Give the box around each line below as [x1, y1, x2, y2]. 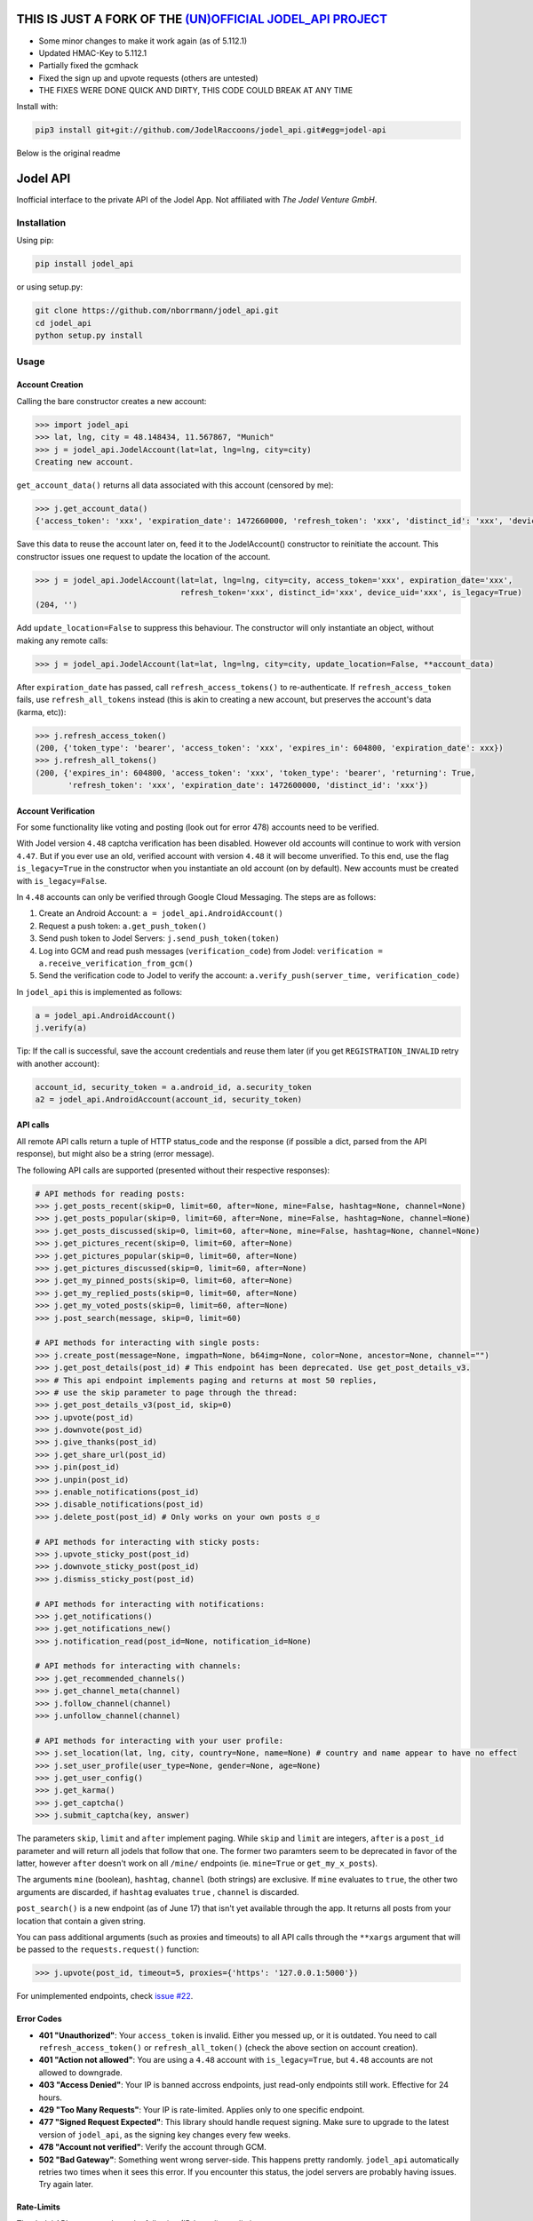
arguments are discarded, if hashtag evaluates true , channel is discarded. [16, 1886, 299, 1897]
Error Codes [16, 2013, 62, 2025]
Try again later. [38, 2179, 93, 2190]
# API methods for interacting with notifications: [35, 1599, 266, 1609]
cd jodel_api [35, 318, 92, 328]
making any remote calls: [16, 635, 108, 646]
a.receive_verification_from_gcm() [38, 958, 195, 968]
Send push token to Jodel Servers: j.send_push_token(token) [38, 933, 280, 943]
